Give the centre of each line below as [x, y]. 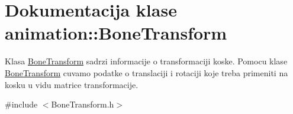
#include [21, 104]
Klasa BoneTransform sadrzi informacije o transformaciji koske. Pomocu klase [146, 61]
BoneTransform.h [83, 104]
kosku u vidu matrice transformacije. [72, 84]
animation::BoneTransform [116, 33]
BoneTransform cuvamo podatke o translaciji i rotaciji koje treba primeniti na [146, 72]
